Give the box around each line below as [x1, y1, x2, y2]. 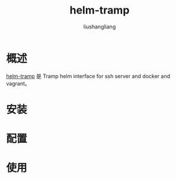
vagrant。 [6, 80, 31, 87]
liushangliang [83, 23, 116, 30]
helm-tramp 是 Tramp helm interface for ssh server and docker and [6, 72, 171, 80]
